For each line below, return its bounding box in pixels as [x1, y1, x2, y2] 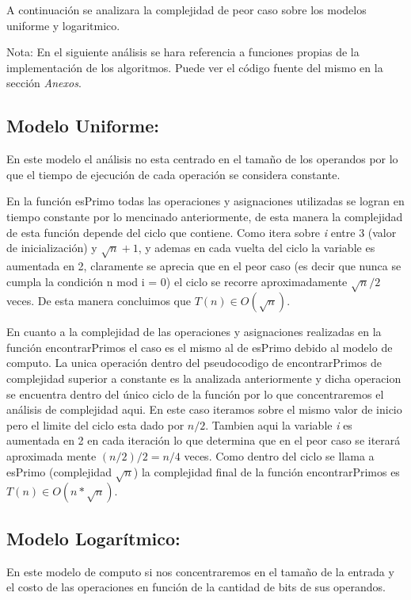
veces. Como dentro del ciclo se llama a [184, 448, 375, 464]
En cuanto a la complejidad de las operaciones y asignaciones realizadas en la [6, 323, 382, 340]
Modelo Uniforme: [6, 113, 159, 138]
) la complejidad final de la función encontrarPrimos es [133, 463, 400, 480]
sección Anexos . [6, 75, 82, 91]
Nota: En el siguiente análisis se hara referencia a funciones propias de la [6, 44, 360, 60]
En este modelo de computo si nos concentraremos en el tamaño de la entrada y [6, 563, 394, 579]
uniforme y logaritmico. [6, 17, 120, 33]
